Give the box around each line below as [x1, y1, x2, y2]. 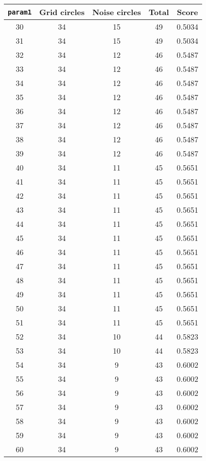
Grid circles [39, 6, 85, 17]
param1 [8, 8, 32, 16]
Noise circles [92, 6, 141, 17]
